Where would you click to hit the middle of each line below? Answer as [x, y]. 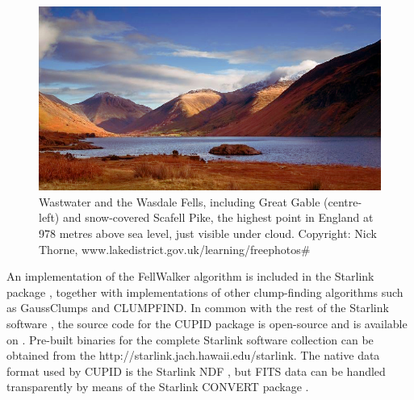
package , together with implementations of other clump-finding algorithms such [205, 292]
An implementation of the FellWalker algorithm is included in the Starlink [190, 276]
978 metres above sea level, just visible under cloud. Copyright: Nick [208, 233]
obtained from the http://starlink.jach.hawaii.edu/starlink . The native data [193, 355]
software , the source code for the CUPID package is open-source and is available [207, 323]
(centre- [343, 201]
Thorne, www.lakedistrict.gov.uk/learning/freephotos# [175, 249]
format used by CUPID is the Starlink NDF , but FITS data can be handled [196, 371]
